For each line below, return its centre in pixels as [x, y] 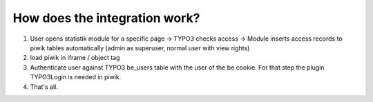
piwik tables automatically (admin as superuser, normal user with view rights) [140, 48]
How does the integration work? [106, 18]
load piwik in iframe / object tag [75, 58]
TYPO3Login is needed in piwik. [76, 77]
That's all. [44, 87]
